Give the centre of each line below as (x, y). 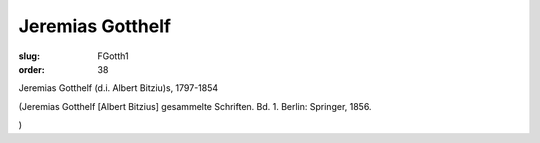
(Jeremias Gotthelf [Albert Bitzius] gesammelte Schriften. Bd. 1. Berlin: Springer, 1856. (195, 106)
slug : (29, 56)
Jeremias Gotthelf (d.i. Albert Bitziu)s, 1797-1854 (118, 88)
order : (31, 69)
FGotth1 (113, 56)
